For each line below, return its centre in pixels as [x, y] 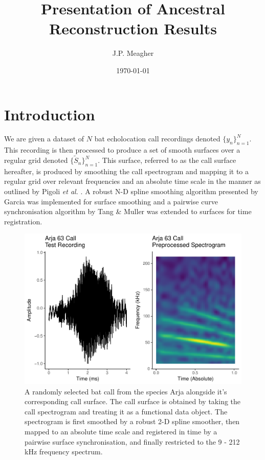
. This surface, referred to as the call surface [167, 160]
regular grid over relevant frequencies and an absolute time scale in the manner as [132, 181]
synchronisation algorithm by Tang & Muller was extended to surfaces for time [128, 211]
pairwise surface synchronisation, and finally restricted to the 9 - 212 [132, 441]
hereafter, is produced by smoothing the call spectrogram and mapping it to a [127, 171]
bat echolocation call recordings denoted [157, 139]
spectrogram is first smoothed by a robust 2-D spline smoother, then [132, 421]
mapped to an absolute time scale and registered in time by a [121, 431]
